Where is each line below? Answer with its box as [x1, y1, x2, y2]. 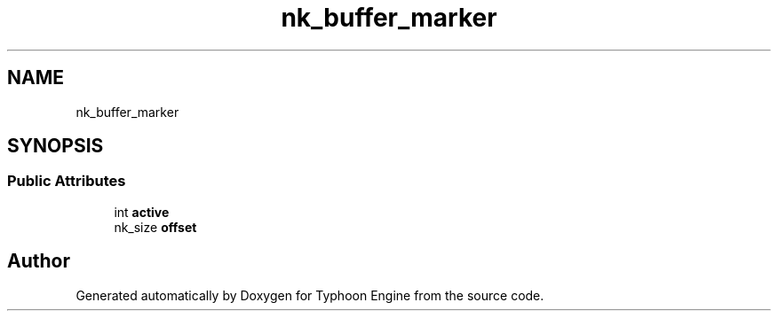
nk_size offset [114, 219, 197, 235]
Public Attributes [7, 172, 126, 190]
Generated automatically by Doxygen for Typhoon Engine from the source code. [75, 287, 544, 303]
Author [7, 250, 70, 273]
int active [114, 204, 170, 220]
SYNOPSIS [7, 135, 104, 158]
